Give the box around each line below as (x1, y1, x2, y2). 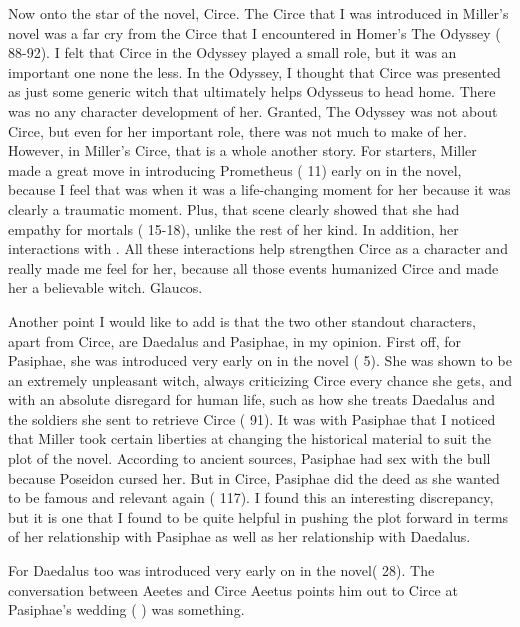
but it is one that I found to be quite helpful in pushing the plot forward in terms (8, 506, 509, 527)
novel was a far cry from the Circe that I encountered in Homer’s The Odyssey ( (8, 22, 501, 43)
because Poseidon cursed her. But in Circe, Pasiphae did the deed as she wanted (8, 467, 500, 488)
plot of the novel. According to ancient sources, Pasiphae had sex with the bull (8, 448, 491, 469)
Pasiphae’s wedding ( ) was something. (8, 599, 245, 620)
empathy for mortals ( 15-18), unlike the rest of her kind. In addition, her (8, 218, 459, 239)
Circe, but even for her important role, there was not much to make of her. (8, 120, 467, 141)
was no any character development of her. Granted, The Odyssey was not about (8, 100, 498, 121)
